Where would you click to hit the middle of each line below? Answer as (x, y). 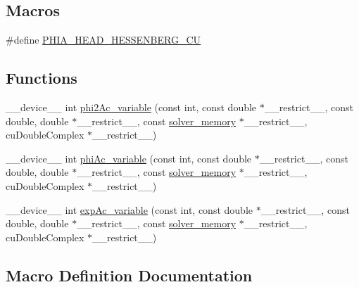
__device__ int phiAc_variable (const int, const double (129, 158)
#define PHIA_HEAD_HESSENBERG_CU (103, 40)
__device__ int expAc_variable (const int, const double (129, 209)
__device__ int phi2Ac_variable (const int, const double (131, 107)
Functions (42, 78)
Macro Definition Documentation (129, 275)
